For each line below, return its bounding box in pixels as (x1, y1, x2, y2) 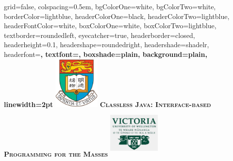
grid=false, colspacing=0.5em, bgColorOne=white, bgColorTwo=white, (4, 1, 216, 11)
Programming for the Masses (4, 149, 108, 159)
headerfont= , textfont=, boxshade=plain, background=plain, (4, 49, 207, 59)
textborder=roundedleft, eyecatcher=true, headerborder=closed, (4, 30, 195, 40)
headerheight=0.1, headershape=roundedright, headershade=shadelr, (4, 39, 209, 50)
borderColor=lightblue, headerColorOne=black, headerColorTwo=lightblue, (4, 11, 230, 21)
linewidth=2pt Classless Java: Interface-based (4, 99, 211, 109)
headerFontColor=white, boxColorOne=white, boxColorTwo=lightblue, (4, 20, 216, 31)
